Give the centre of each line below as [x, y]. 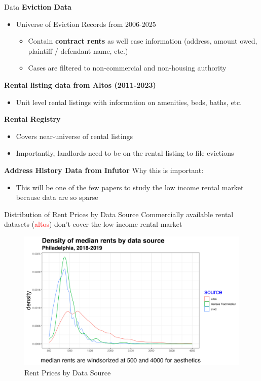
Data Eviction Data [38, 7]
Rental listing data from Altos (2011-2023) [80, 84]
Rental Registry [32, 119]
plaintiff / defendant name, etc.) [78, 50]
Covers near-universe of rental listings [74, 136]
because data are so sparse [57, 197]
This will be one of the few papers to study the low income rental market [130, 187]
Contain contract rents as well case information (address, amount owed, [143, 41]
